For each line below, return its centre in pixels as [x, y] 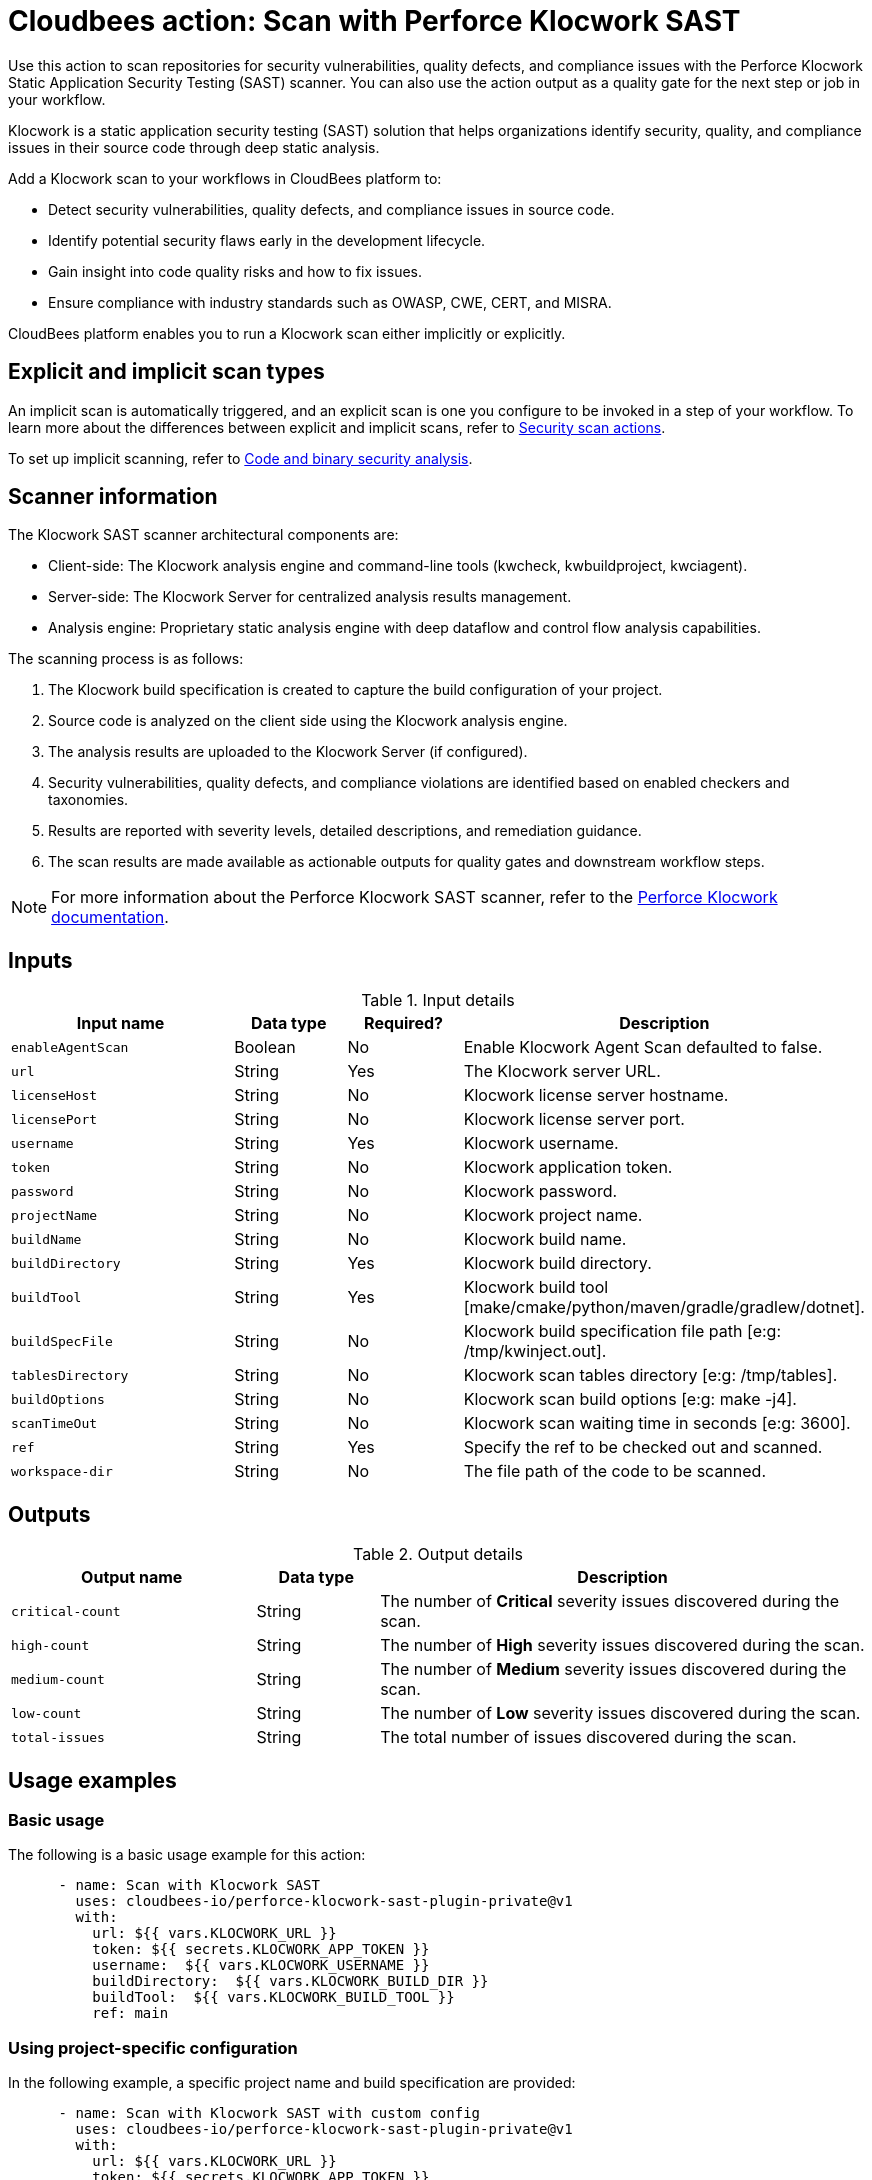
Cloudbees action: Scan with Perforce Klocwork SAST [374, 21]
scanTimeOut [54, 1423]
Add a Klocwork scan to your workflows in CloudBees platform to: [225, 178]
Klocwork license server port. [574, 1119]
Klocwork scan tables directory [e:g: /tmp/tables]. [650, 1375]
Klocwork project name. [553, 1215]
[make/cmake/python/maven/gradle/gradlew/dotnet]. [664, 1307]
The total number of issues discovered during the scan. [588, 1737]
